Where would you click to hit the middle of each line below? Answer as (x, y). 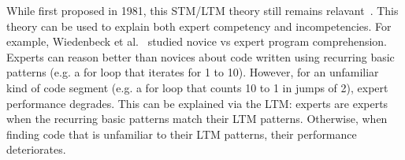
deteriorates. (36, 149)
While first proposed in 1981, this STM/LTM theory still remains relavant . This (202, 10)
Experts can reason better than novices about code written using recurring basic (201, 56)
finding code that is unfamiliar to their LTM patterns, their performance (182, 134)
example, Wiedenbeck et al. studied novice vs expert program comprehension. (197, 41)
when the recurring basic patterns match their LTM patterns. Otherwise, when (197, 119)
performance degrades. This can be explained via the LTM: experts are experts (197, 103)
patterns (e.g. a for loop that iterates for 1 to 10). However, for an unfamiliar (193, 72)
